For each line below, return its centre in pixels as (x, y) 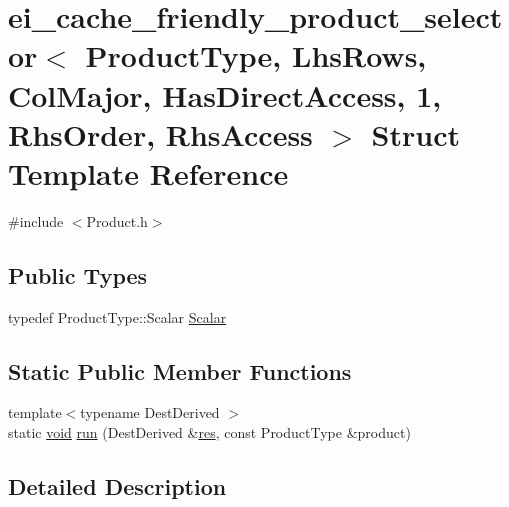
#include (36, 220)
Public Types (78, 274)
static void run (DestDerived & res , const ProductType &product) (209, 432)
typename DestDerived (150, 412)
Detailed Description (117, 486)
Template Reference (148, 172)
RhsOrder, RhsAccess (160, 133)
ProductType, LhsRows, (256, 55)
